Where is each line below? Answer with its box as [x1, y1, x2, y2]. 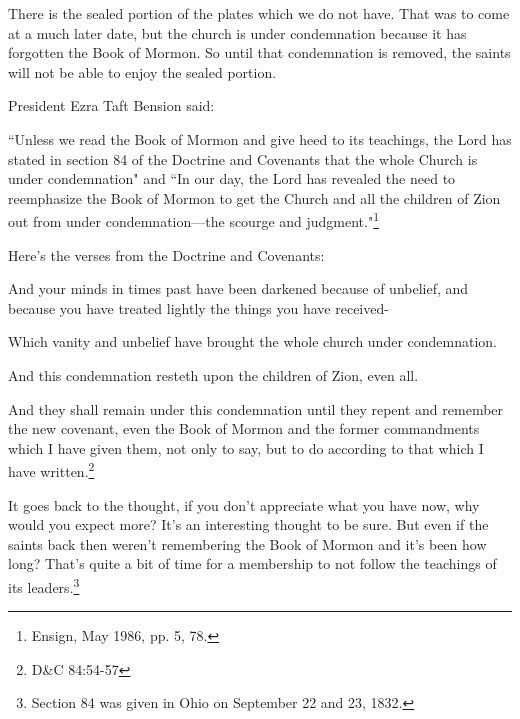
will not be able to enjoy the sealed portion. [8, 61, 277, 82]
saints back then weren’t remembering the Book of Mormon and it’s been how [8, 533, 487, 554]
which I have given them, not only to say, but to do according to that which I [8, 437, 484, 458]
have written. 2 [8, 458, 95, 481]
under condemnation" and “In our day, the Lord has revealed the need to [8, 168, 456, 189]
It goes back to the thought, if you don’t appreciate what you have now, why [8, 494, 480, 515]
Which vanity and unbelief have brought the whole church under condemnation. [8, 331, 498, 352]
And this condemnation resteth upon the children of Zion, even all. [8, 364, 419, 385]
